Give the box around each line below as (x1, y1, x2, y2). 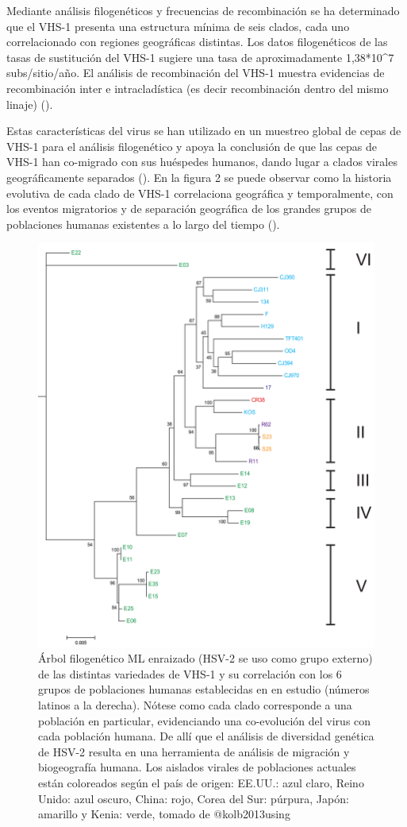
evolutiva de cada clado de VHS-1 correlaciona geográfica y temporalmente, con (6, 184, 394, 201)
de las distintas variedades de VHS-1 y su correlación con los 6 (38, 665, 342, 682)
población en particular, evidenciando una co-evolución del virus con (38, 712, 371, 728)
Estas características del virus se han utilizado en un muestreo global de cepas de (6, 122, 401, 139)
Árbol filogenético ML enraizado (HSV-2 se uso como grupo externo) (38, 650, 373, 667)
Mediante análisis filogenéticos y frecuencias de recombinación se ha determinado (6, 2, 400, 18)
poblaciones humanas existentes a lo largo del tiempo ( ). (6, 215, 280, 232)
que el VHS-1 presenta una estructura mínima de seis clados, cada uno (6, 17, 350, 34)
